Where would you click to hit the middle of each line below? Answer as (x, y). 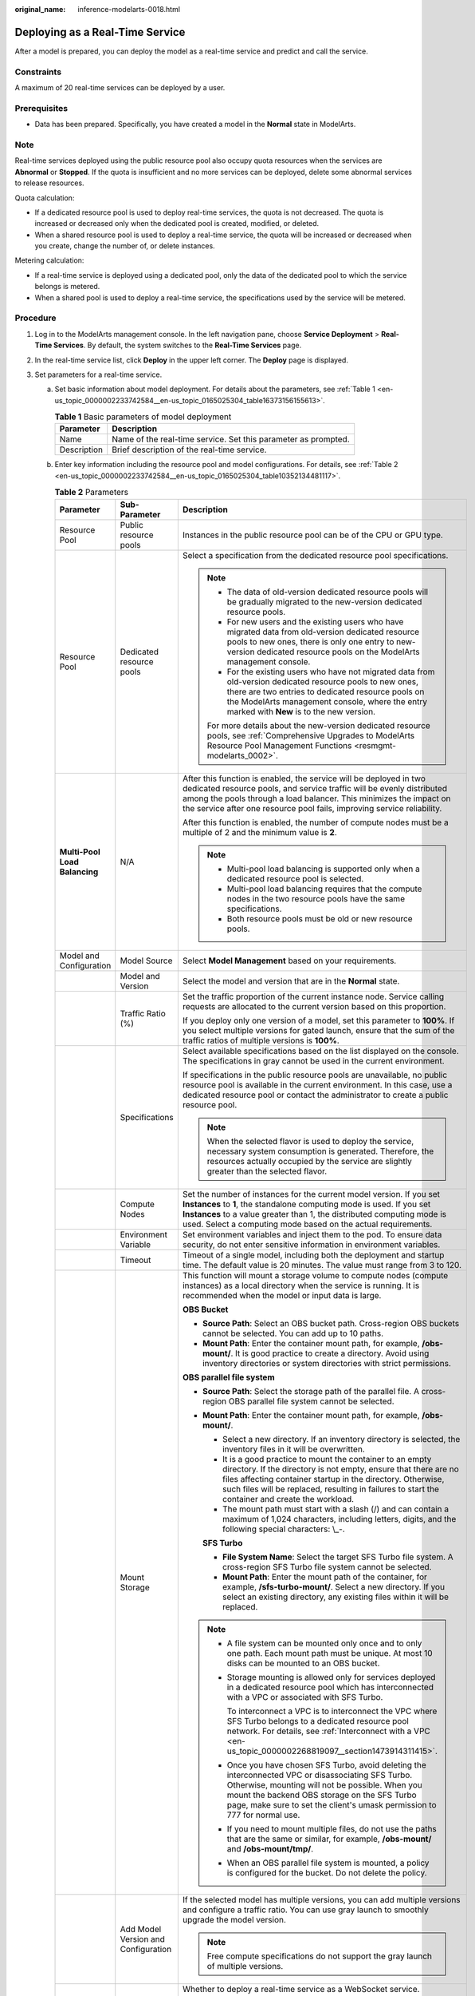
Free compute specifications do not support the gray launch (320, 1956)
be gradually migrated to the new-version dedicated (324, 601)
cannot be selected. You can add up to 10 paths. (293, 1333)
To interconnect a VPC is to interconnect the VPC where (332, 1711)
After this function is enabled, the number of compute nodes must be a (316, 822)
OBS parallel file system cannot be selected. (311, 1401)
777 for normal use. (263, 1815)
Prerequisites (41, 108)
